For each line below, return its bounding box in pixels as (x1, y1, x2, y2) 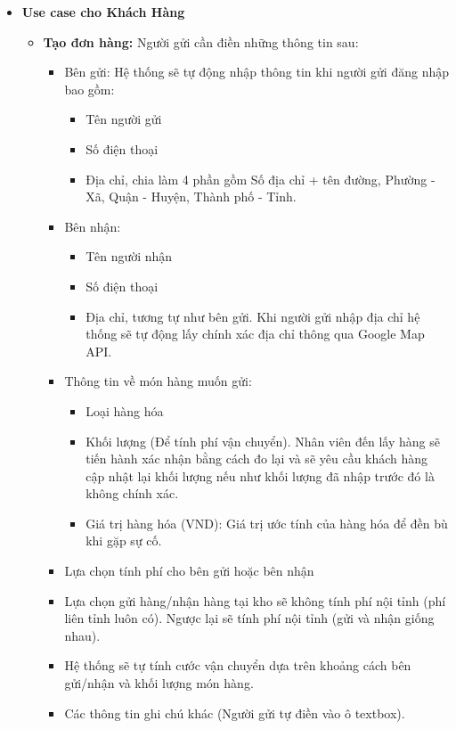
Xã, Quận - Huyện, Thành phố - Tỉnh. (85, 187, 297, 206)
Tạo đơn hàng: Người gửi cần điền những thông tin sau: (43, 32, 359, 51)
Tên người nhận (85, 247, 173, 266)
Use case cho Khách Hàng (21, 3, 185, 20)
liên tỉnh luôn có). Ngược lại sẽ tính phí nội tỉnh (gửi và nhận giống (64, 609, 435, 627)
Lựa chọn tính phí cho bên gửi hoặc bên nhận (64, 561, 314, 580)
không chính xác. (85, 484, 179, 503)
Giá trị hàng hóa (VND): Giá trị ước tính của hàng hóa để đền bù (85, 513, 448, 532)
